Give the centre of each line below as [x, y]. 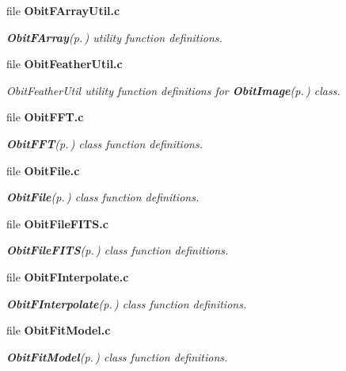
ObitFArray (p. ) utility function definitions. [114, 37]
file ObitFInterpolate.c [68, 276]
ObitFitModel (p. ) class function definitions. [117, 356]
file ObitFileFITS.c [57, 223]
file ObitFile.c [43, 170]
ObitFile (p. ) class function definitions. [103, 197]
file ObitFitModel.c [59, 330]
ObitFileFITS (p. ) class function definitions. [118, 250]
